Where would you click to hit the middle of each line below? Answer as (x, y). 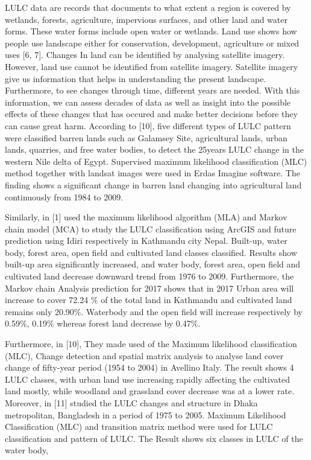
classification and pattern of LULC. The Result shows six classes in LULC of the (154, 438)
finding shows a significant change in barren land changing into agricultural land (153, 184)
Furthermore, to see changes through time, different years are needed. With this (152, 90)
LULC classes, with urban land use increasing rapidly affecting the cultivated (148, 379)
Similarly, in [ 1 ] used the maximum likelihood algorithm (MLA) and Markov (146, 217)
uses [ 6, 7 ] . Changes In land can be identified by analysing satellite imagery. (145, 55)
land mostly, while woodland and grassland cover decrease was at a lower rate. (150, 391)
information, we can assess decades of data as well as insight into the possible (148, 102)
